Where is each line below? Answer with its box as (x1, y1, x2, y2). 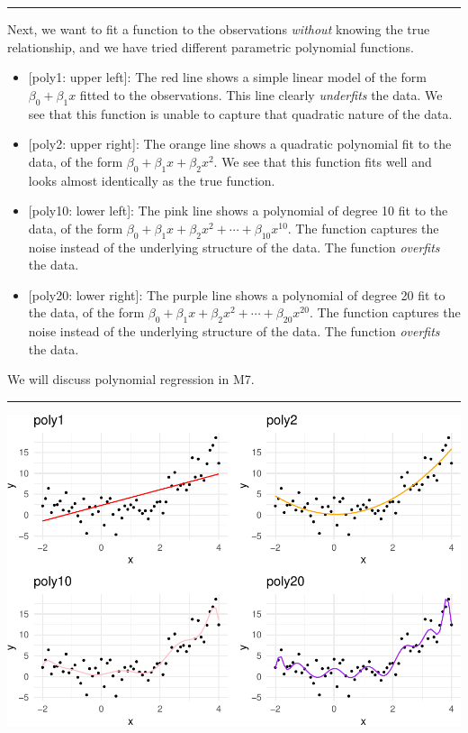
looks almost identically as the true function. (28, 170, 275, 189)
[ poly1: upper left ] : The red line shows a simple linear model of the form (28, 68, 427, 87)
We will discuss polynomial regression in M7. (7, 370, 255, 389)
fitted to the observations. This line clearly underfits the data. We (79, 85, 443, 104)
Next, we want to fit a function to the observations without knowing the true (7, 20, 430, 38)
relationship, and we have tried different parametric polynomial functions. (7, 37, 414, 56)
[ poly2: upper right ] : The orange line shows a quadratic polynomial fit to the (28, 134, 452, 153)
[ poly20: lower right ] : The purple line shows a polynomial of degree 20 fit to (28, 285, 445, 304)
